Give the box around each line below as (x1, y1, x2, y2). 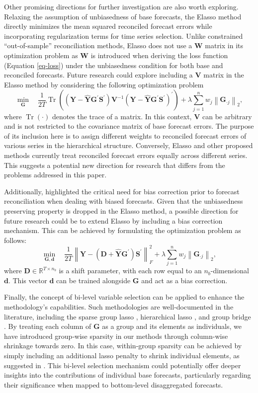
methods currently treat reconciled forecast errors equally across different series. (4, 150, 248, 160)
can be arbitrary (202, 111, 252, 121)
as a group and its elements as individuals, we (102, 321, 242, 331)
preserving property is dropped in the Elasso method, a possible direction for (4, 206, 239, 216)
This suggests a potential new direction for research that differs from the (4, 159, 225, 170)
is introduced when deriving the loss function (90, 50, 228, 60)
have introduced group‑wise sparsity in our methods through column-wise (4, 330, 228, 341)
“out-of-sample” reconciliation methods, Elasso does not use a (4, 40, 192, 51)
